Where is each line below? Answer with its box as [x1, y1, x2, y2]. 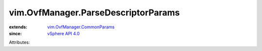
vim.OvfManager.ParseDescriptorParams [9, 7, 180, 18]
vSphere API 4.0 [47, 30, 80, 36]
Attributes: [9, 39, 30, 45]
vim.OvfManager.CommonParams [47, 24, 115, 30]
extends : [9, 24, 28, 30]
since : [9, 30, 22, 36]
